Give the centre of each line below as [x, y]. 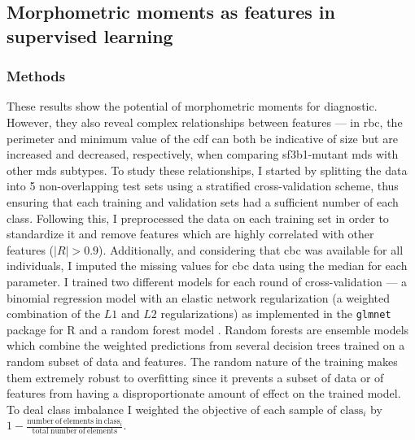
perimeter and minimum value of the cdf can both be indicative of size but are [202, 138]
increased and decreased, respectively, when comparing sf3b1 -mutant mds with [203, 154]
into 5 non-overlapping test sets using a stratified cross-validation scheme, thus [203, 186]
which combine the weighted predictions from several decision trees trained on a [206, 345]
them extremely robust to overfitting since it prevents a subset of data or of [195, 377]
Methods [36, 76]
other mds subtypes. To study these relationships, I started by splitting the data [207, 170]
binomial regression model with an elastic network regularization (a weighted [198, 297]
